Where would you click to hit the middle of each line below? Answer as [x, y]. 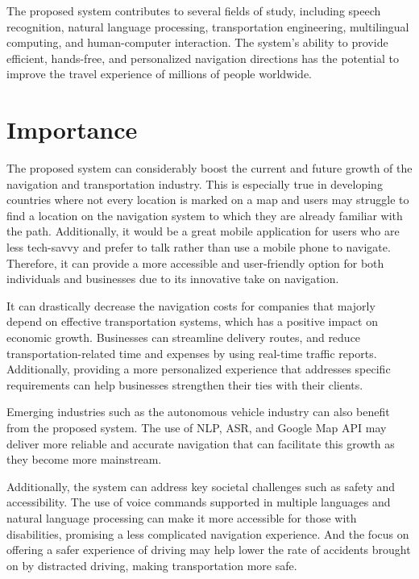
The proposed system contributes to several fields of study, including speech [194, 10]
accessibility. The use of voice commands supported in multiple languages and [199, 502]
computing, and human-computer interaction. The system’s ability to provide [197, 42]
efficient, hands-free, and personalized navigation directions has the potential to [203, 58]
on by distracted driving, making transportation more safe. [152, 565]
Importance [72, 129]
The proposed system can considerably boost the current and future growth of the [209, 168]
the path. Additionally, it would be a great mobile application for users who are [203, 231]
